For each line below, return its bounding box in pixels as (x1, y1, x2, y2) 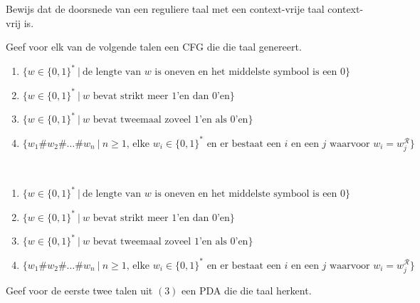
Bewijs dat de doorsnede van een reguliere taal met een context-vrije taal (6, 1, 325, 16)
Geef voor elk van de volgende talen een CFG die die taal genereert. (6, 39, 302, 54)
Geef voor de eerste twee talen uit (6, 282, 153, 297)
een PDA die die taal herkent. (182, 282, 312, 297)
